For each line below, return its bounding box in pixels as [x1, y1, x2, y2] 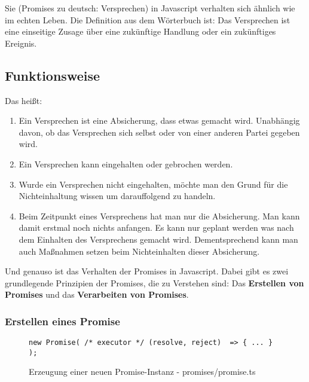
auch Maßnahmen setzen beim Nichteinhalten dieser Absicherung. [19, 245, 260, 257]
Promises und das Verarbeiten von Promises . [5, 288, 189, 301]
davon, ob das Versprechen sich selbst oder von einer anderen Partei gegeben [19, 126, 300, 138]
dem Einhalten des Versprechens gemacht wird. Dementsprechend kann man [19, 233, 298, 245]
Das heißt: [5, 94, 42, 106]
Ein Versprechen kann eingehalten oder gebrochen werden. [19, 157, 233, 170]
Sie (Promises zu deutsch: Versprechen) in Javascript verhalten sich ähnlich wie [5, 2, 295, 14]
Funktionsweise [5, 66, 100, 84]
